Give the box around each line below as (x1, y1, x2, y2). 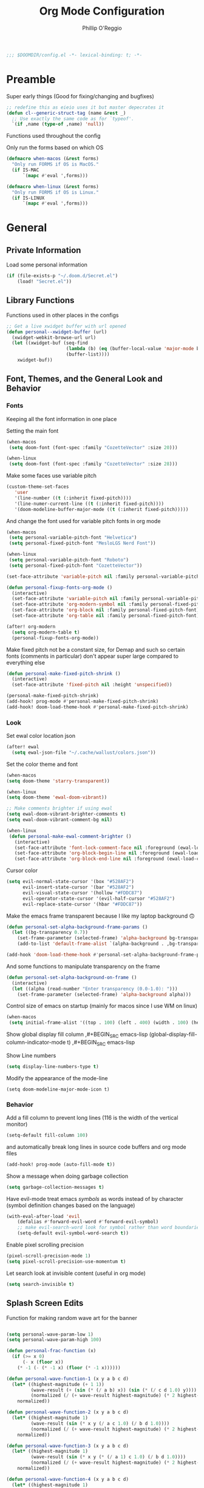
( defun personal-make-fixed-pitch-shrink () (6, 671, 121, 677)
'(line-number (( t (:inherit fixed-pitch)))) (14, 495, 132, 501)
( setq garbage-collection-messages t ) (6, 1184, 104, 1190)
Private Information (6, 245, 81, 255)
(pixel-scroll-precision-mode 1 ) (6, 1253, 91, 1259)
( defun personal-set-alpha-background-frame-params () (6, 924, 148, 930)
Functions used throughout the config (6, 132, 101, 140)
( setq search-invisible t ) (6, 1281, 75, 1287)
